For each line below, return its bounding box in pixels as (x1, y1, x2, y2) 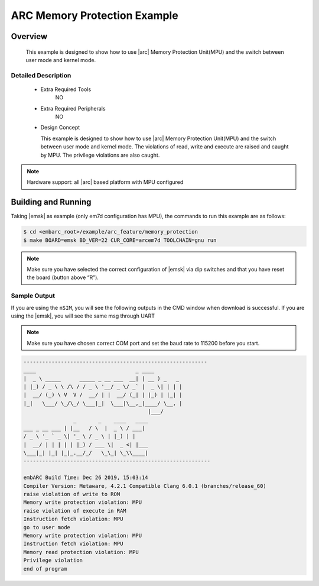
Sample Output (11, 292, 56, 300)
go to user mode (23, 524, 71, 530)
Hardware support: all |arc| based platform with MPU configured (27, 179, 184, 186)
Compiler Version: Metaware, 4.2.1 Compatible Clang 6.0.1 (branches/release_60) (23, 483, 267, 489)
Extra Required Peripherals (40, 105, 106, 112)
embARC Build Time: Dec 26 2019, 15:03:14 (23, 474, 148, 481)
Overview (11, 31, 48, 41)
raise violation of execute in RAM (23, 507, 126, 514)
